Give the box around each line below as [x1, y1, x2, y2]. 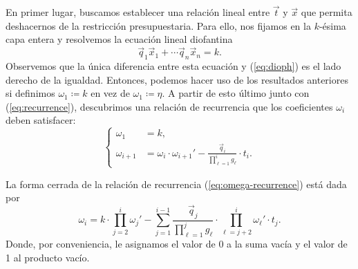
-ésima [319, 18, 346, 33]
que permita [301, 5, 352, 19]
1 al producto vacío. [6, 250, 90, 264]
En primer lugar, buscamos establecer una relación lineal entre [6, 5, 270, 19]
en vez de [91, 86, 130, 100]
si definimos [6, 86, 55, 100]
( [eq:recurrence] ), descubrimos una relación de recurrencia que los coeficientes [6, 99, 333, 113]
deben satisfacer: [6, 113, 76, 127]
